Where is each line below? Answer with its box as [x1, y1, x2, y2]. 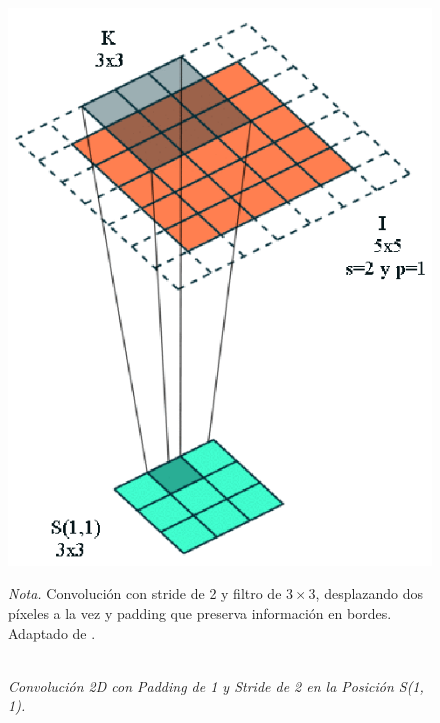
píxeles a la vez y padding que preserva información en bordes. [8, 602, 392, 623]
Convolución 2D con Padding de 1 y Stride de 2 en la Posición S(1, [8, 675, 424, 696]
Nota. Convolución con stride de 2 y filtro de [8, 583, 282, 604]
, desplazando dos [315, 583, 424, 604]
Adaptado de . [8, 622, 96, 643]
